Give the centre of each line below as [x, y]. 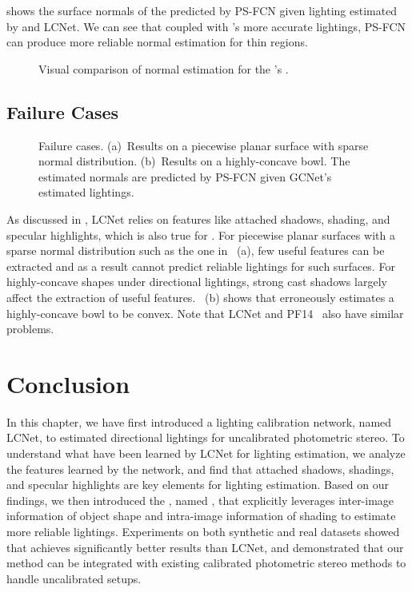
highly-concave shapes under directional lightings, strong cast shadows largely [197, 282]
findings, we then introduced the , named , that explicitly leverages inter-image [200, 500]
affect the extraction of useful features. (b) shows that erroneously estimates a [200, 297]
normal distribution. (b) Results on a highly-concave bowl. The [194, 161]
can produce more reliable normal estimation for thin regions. [157, 42]
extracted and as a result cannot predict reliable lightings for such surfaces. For [201, 266]
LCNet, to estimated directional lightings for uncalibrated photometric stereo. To [206, 437]
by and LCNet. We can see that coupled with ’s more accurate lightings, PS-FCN [206, 26]
